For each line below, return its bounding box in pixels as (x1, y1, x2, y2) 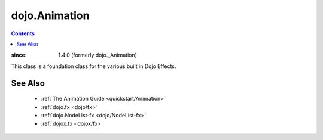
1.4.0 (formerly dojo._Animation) (58, 51, 138, 59)
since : (11, 51, 27, 59)
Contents (11, 30, 35, 37)
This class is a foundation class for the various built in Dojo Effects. (11, 63, 176, 70)
